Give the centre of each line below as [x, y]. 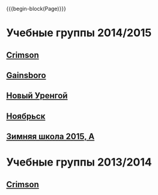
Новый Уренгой [37, 96]
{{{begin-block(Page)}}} [36, 9]
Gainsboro [26, 75]
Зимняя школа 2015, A [50, 136]
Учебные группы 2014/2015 [79, 33]
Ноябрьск [26, 116]
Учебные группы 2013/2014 [79, 162]
